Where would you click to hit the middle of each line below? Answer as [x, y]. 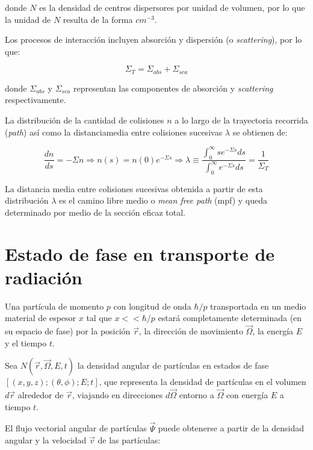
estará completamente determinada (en [230, 318]
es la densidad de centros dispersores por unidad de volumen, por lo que [172, 7]
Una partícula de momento [54, 306]
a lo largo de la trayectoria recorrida [241, 120]
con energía [247, 395]
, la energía [273, 331]
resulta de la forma [98, 19]
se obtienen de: [260, 132]
